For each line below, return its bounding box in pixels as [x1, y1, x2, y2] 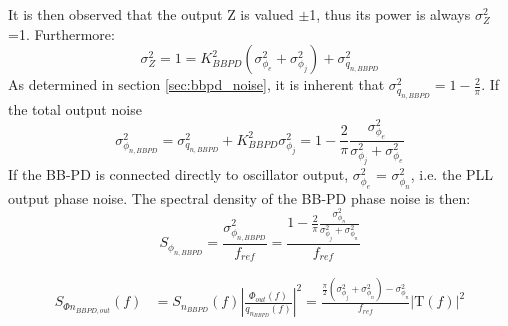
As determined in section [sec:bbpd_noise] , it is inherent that [8, 74, 385, 95]
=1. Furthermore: [8, 23, 115, 44]
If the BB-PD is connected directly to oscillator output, [8, 164, 349, 185]
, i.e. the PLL [410, 164, 494, 185]
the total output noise [8, 98, 142, 119]
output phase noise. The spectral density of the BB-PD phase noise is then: [8, 187, 471, 208]
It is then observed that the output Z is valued [8, 4, 294, 24]
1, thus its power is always [309, 4, 471, 24]
